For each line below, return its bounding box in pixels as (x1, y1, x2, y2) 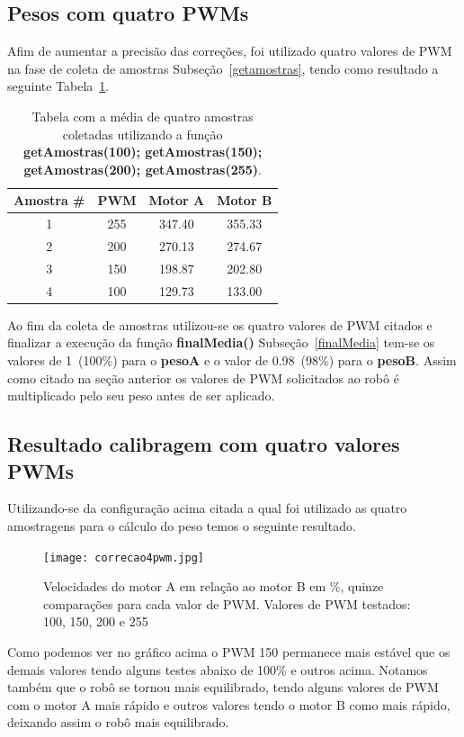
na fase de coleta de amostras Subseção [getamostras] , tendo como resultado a (7, 58, 439, 77)
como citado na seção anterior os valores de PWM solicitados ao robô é (7, 368, 399, 387)
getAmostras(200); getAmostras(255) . (23, 159, 262, 178)
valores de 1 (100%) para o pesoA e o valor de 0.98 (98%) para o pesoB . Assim (7, 351, 457, 370)
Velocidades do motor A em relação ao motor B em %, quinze (43, 577, 384, 596)
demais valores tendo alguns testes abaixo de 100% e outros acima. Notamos (7, 660, 428, 679)
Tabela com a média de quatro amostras (31, 106, 254, 125)
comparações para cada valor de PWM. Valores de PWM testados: (43, 594, 411, 613)
